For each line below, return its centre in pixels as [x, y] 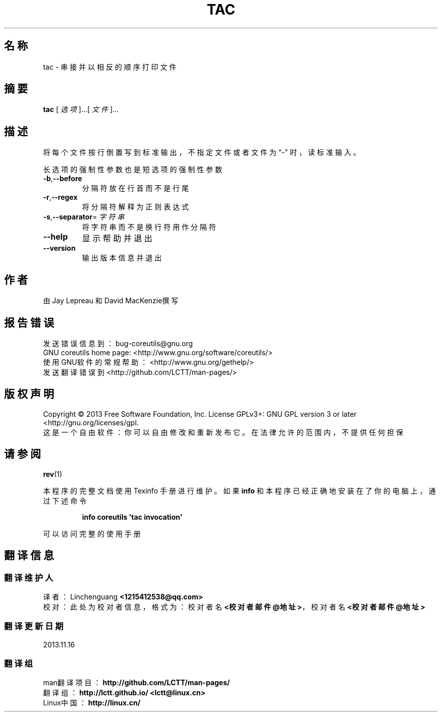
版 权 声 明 [29, 394]
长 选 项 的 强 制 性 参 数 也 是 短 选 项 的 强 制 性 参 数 [133, 170]
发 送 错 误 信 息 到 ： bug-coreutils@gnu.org [118, 343]
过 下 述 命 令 [65, 501]
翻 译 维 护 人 [29, 577]
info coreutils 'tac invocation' [132, 517]
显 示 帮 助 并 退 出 [117, 238]
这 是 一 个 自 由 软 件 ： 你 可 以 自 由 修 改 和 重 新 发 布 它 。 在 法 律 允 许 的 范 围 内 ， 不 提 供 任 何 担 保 [223, 432]
